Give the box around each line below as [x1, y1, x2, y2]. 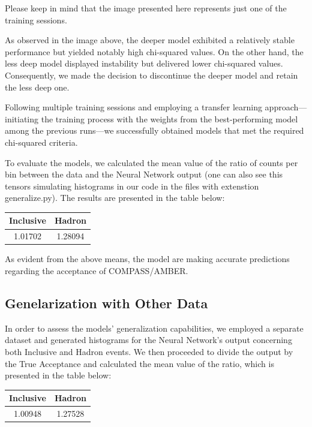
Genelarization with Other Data [5, 293, 208, 312]
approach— [265, 101, 307, 113]
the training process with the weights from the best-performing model [41, 112, 298, 125]
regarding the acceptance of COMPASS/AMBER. [5, 264, 188, 276]
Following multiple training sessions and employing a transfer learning [5, 101, 262, 113]
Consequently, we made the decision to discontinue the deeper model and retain [5, 68, 298, 81]
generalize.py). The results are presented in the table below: [5, 191, 225, 204]
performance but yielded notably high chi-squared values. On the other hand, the [5, 45, 304, 58]
